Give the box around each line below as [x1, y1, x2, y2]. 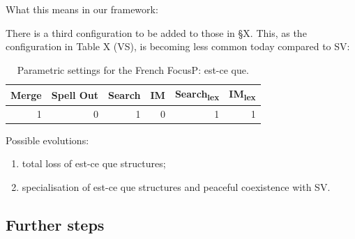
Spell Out [51, 87, 99, 102]
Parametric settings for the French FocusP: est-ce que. [17, 62, 249, 77]
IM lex [229, 86, 256, 103]
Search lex [174, 86, 220, 103]
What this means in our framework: [6, 2, 158, 16]
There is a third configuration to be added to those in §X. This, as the [6, 25, 307, 40]
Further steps [6, 214, 105, 236]
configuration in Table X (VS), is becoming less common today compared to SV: [6, 39, 350, 54]
